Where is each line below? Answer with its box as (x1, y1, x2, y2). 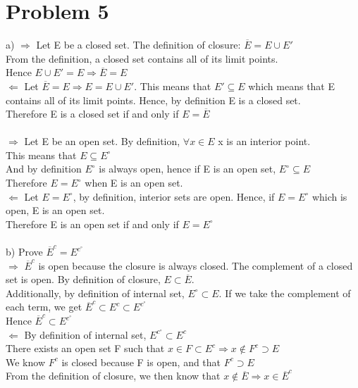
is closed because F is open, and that (61, 354, 221, 369)
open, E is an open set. (6, 203, 105, 218)
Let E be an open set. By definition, (24, 134, 180, 149)
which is (311, 189, 347, 204)
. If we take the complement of (218, 285, 351, 300)
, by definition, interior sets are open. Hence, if (73, 189, 275, 204)
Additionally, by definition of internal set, (6, 285, 185, 300)
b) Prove (6, 244, 43, 259)
